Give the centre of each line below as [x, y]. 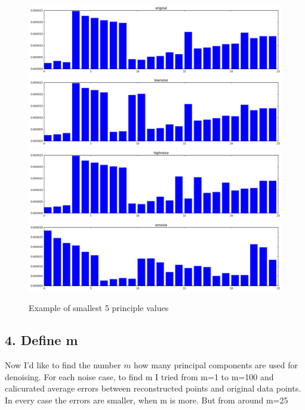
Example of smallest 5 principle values [99, 308]
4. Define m [41, 340]
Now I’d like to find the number [63, 365]
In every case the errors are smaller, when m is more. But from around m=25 [147, 400]
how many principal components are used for [216, 365]
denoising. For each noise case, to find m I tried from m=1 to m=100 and [139, 376]
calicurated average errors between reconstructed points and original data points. [153, 388]
